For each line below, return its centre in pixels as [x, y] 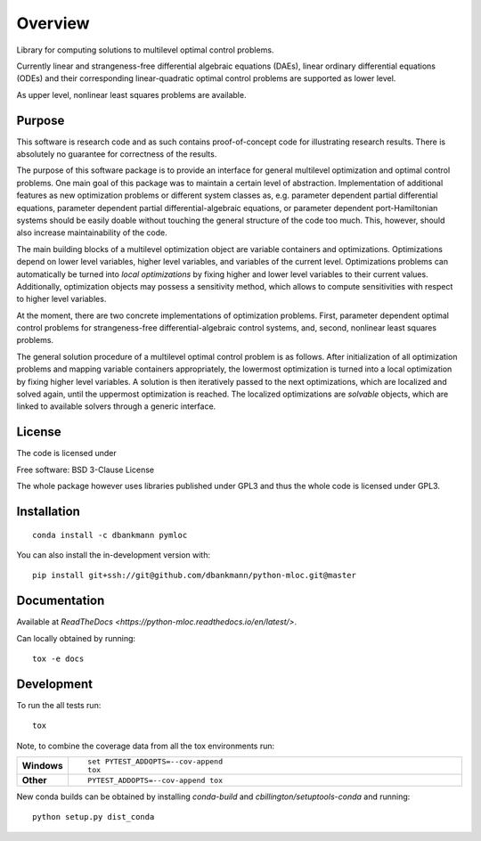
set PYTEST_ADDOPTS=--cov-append [155, 762]
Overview [53, 23]
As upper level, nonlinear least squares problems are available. [131, 94]
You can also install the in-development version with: [114, 555]
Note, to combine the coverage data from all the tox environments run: [146, 746]
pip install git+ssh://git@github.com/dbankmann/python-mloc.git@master [194, 576]
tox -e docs [58, 659]
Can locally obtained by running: [76, 638]
